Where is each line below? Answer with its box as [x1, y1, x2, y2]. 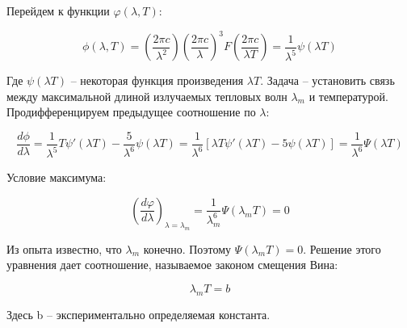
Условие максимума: [6, 169, 107, 186]
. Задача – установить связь [260, 72, 395, 89]
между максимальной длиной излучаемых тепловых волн [6, 87, 287, 104]
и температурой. [308, 87, 388, 104]
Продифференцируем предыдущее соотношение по [6, 103, 256, 120]
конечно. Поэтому [143, 240, 232, 257]
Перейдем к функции [6, 2, 110, 19]
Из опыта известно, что [6, 240, 122, 257]
